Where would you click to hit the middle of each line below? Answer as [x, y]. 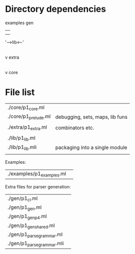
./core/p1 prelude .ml [29, 117]
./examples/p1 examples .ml [37, 174]
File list [20, 92]
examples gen [19, 23]
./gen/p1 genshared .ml [31, 226]
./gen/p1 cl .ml [23, 199]
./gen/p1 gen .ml [25, 208]
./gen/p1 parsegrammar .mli [36, 244]
